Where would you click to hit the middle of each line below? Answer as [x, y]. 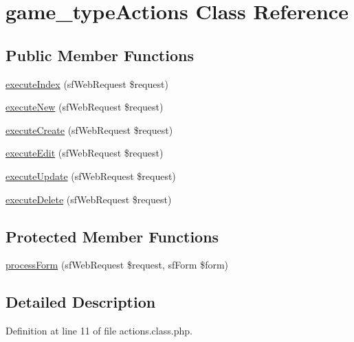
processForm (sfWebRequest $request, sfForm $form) [117, 265]
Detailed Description [81, 302]
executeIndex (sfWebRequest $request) [87, 83]
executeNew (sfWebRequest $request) [85, 107]
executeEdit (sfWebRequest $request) [85, 153]
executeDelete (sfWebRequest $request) [89, 199]
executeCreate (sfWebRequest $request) [89, 129]
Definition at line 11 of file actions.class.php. [99, 331]
